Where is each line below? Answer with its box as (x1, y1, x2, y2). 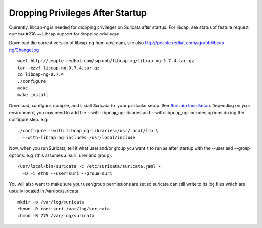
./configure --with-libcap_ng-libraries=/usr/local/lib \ (17, 128, 159, 133)
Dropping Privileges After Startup (9, 7, 147, 18)
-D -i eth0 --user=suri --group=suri (22, 170, 113, 176)
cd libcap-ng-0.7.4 (17, 71, 64, 77)
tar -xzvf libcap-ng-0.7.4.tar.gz (17, 65, 99, 70)
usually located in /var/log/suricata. (9, 188, 80, 194)
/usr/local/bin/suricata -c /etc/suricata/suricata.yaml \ (17, 163, 161, 169)
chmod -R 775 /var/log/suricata (17, 213, 95, 218)
